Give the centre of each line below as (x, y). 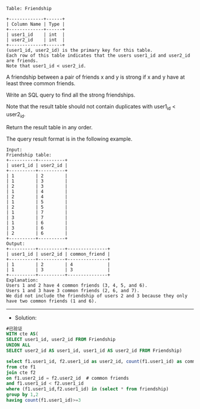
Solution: (26, 317)
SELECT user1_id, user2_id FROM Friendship (61, 340)
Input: (14, 150)
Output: (16, 244)
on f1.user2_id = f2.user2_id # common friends (68, 378)
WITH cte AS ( (22, 334)
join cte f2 (21, 373)
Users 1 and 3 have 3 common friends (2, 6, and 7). (73, 290)
